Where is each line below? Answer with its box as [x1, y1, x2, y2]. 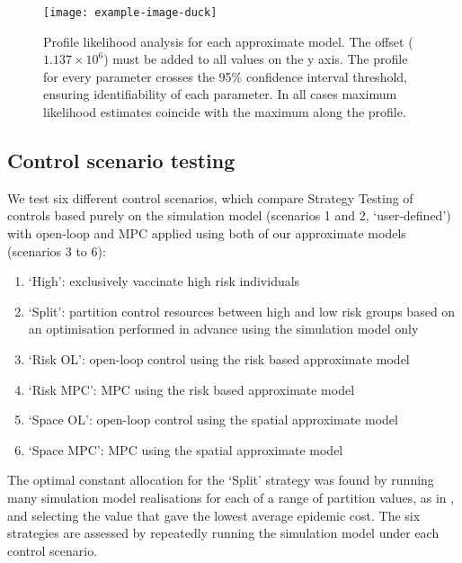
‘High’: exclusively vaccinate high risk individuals [28, 272, 300, 290]
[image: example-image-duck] [43, 6, 218, 19]
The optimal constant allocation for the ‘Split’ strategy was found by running [7, 470, 434, 489]
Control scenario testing [7, 147, 235, 174]
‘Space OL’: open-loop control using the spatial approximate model [28, 410, 398, 429]
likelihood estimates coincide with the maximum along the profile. [43, 103, 406, 121]
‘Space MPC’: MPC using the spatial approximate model [28, 440, 343, 459]
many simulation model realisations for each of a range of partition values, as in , [7, 487, 455, 506]
